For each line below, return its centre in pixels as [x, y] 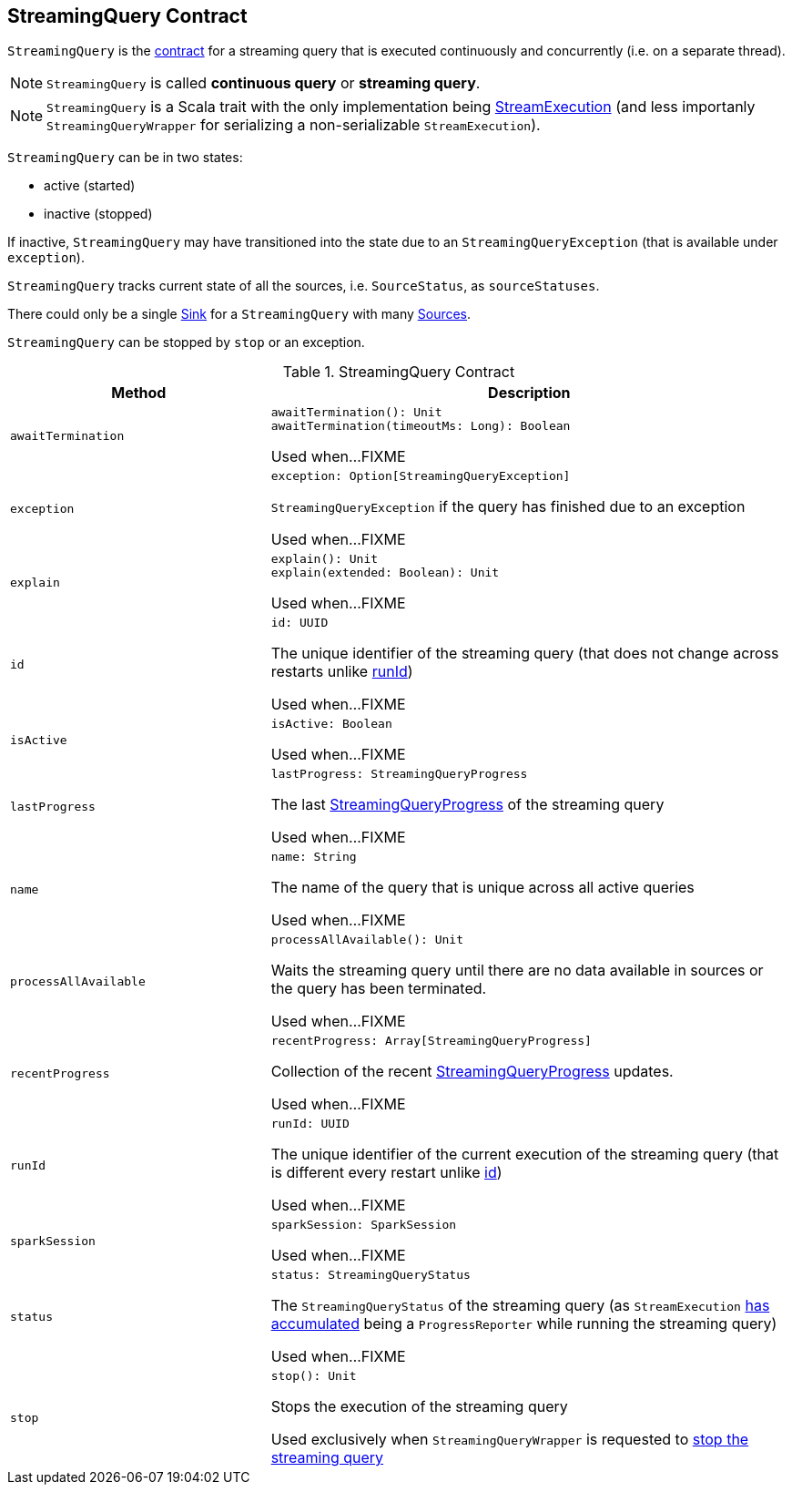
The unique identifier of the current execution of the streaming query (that [525, 1155]
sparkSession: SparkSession [364, 1225]
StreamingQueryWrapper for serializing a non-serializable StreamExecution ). [294, 125]
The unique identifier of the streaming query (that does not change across [525, 654]
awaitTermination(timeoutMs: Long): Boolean [421, 426]
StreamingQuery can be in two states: [125, 158]
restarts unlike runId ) [342, 672]
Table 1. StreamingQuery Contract [399, 372]
